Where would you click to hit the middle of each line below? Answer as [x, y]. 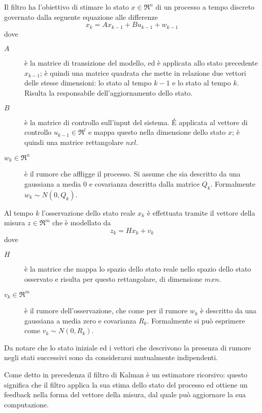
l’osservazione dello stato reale [89, 212]
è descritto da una [228, 311]
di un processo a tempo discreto [205, 7]
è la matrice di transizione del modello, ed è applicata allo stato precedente [141, 63]
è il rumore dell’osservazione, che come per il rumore [106, 311]
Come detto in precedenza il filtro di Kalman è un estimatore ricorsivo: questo [126, 375]
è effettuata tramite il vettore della [201, 212]
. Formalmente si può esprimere [196, 320]
